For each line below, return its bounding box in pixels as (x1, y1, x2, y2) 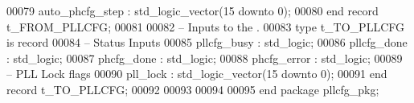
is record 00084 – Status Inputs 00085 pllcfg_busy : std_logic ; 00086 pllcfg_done (6, 34, 408, 51)
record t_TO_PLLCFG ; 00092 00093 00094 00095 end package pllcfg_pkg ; (6, 80, 379, 97)
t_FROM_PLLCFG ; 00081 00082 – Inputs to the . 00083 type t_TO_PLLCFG (6, 18, 404, 35)
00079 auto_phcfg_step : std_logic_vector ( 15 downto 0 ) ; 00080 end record (6, 2, 379, 19)
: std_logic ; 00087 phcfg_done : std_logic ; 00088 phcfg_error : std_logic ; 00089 (6, 49, 403, 66)
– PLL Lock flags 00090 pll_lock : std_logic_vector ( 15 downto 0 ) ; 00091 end (6, 65, 387, 82)
